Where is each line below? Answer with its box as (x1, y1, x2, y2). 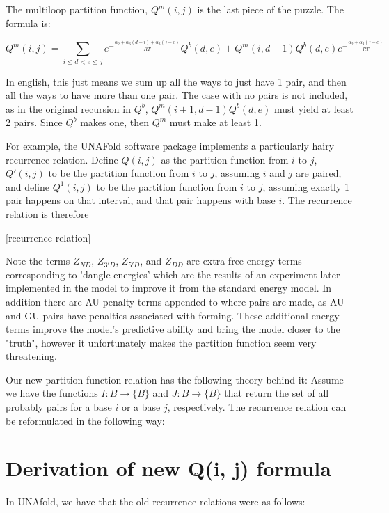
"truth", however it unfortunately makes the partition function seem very (6, 335, 317, 349)
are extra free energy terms (186, 253, 302, 268)
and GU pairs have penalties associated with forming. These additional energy (6, 308, 340, 322)
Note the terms (6, 253, 70, 268)
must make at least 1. (169, 115, 262, 129)
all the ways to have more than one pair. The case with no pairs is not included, (6, 88, 348, 102)
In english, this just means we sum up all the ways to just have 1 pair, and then (6, 74, 347, 88)
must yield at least (274, 101, 354, 116)
